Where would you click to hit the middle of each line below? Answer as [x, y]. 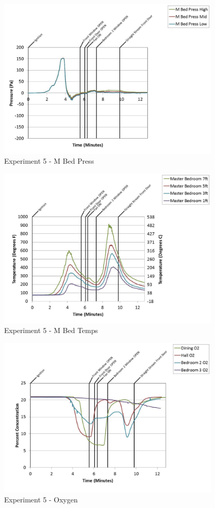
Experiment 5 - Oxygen [41, 500]
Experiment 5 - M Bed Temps [51, 330]
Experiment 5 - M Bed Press [49, 161]
